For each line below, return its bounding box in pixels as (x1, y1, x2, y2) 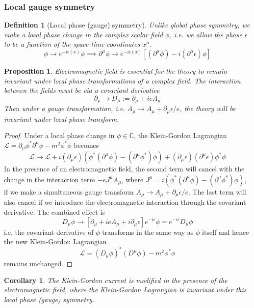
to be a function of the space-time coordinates (4, 39, 140, 49)
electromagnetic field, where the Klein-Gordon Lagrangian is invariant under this (4, 284, 247, 295)
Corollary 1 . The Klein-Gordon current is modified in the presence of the (4, 275, 228, 285)
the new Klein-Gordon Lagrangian (4, 236, 107, 247)
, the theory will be (179, 103, 236, 113)
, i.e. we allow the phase (169, 29, 242, 39)
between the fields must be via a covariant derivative (4, 85, 160, 95)
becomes (74, 140, 99, 150)
